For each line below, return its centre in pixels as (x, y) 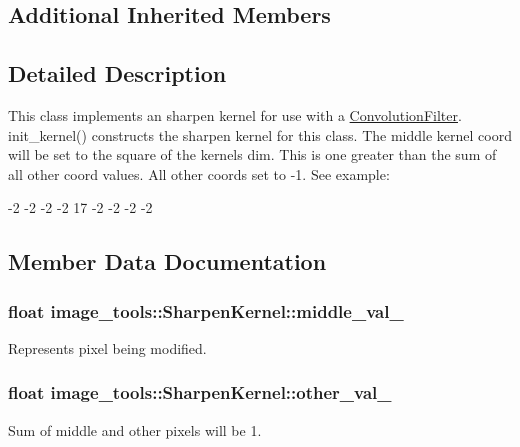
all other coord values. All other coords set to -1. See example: (199, 173)
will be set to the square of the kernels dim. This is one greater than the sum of (252, 154)
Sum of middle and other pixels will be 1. (135, 429)
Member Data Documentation (167, 261)
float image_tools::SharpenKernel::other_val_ (200, 392)
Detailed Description (117, 73)
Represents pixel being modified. (107, 347)
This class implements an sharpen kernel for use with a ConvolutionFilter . (235, 114)
